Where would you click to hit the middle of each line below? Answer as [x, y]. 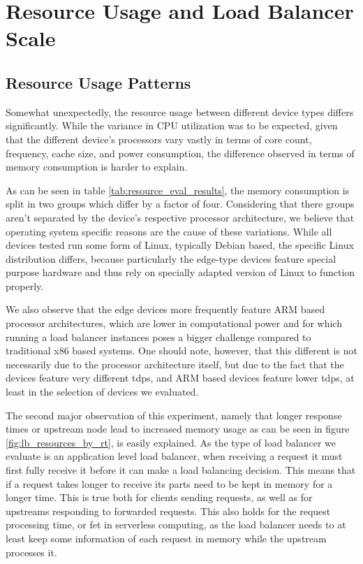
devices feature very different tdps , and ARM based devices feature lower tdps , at [180, 378]
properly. [25, 285]
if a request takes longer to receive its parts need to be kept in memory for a [169, 483]
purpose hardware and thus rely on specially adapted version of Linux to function [180, 272]
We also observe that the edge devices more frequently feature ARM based [165, 309]
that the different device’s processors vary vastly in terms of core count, [159, 139]
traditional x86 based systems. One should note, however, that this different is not [181, 350]
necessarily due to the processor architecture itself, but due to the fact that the [175, 364]
